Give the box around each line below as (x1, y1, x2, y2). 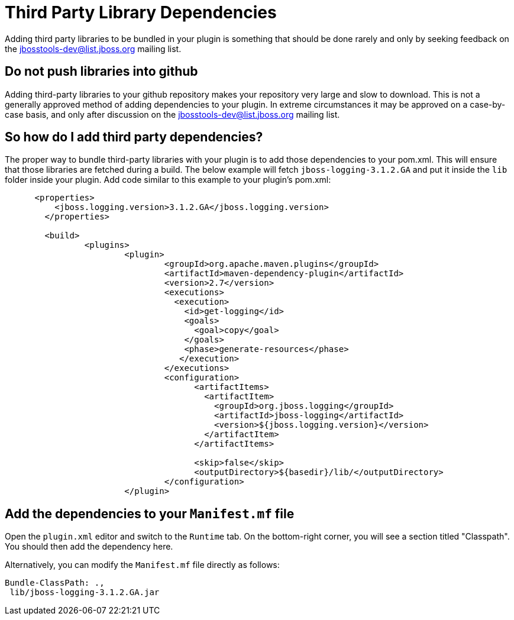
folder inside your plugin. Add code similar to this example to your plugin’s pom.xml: (5, 175, 331, 185)
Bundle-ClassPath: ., (5, 578, 105, 588)
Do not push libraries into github (5, 64, 198, 79)
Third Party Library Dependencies (5, 2, 277, 22)
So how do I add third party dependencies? (5, 130, 263, 145)
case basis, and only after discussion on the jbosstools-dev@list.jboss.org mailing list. (5, 109, 340, 120)
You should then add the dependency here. (5, 541, 173, 552)
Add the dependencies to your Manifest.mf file (5, 506, 295, 521)
